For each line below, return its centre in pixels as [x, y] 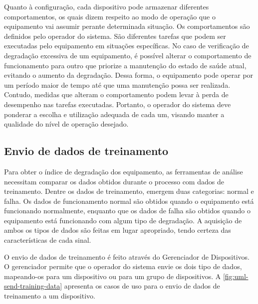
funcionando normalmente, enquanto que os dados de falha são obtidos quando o [127, 211]
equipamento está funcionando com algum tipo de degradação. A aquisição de [123, 220]
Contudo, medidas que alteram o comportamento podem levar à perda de [116, 94]
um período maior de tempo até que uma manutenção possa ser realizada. [117, 84]
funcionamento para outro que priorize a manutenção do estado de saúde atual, [125, 65]
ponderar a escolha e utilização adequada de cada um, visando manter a [114, 114]
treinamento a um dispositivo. [50, 296]
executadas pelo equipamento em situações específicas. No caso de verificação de [127, 46]
